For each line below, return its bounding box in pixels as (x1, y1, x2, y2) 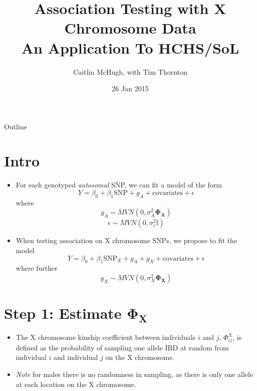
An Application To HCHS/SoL (21, 37, 239, 58)
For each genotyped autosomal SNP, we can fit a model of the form (16, 179, 222, 190)
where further (16, 263, 58, 273)
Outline (4, 121, 27, 131)
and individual (54, 352, 98, 362)
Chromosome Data (64, 18, 196, 38)
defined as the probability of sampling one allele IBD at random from (16, 342, 229, 352)
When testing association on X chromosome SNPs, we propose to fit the (16, 235, 237, 246)
